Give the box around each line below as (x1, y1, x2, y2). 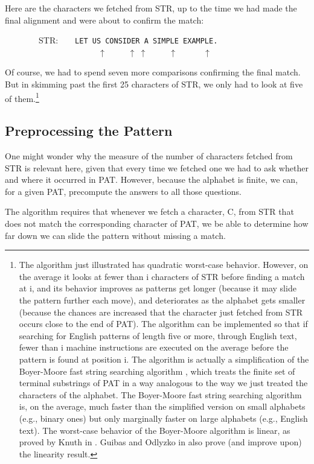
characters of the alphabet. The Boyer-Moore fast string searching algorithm (19, 388, 302, 401)
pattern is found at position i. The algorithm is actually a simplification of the (19, 352, 309, 365)
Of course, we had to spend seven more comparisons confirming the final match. (5, 66, 301, 78)
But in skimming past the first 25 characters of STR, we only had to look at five (5, 78, 303, 91)
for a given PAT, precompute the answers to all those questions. (5, 185, 242, 197)
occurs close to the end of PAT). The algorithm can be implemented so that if (19, 317, 308, 330)
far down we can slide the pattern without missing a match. (5, 229, 226, 241)
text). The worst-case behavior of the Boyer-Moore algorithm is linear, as (19, 424, 290, 436)
